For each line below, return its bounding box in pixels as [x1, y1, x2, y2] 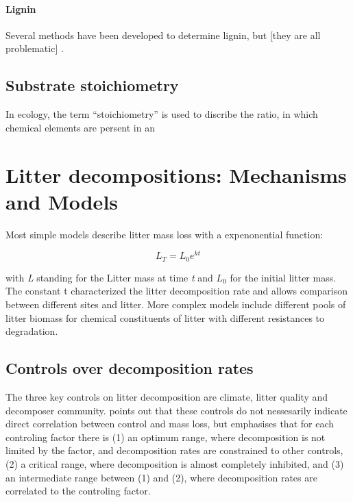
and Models [5, 187, 119, 215]
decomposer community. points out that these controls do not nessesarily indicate [5, 403, 348, 417]
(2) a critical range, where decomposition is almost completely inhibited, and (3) [5, 456, 344, 470]
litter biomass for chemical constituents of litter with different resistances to [5, 310, 325, 325]
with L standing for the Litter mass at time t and [5, 270, 213, 284]
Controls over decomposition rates [5, 357, 254, 379]
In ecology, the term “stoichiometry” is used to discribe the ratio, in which [5, 107, 318, 121]
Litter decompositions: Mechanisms [5, 160, 347, 188]
